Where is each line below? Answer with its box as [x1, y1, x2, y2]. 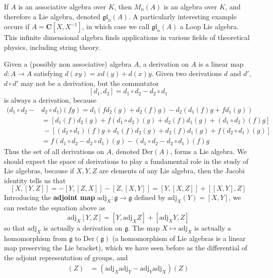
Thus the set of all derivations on [4, 146, 104, 157]
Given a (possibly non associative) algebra [4, 58, 132, 69]
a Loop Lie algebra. [180, 21, 239, 32]
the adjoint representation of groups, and [4, 252, 128, 262]
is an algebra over [163, 1, 217, 11]
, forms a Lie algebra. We [170, 146, 247, 157]
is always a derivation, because [4, 95, 97, 105]
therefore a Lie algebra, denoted [4, 11, 101, 21]
